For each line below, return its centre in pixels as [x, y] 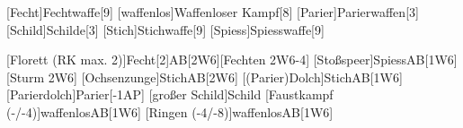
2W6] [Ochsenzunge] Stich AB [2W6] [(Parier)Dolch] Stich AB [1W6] [225, 77]
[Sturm [26, 77]
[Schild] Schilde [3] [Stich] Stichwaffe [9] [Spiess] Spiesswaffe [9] [165, 29]
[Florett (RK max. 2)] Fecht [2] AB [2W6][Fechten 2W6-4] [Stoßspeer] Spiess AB [216, 60]
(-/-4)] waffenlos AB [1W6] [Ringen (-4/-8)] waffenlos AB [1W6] [170, 111]
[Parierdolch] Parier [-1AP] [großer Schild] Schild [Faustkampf [170, 94]
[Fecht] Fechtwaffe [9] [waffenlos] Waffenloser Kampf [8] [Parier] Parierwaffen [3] [213, 12]
